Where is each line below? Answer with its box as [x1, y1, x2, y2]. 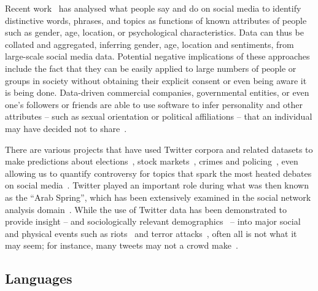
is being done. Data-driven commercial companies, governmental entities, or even [5, 86, 309, 99]
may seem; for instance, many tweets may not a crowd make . [5, 239, 238, 252]
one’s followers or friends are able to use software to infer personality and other [5, 98, 303, 111]
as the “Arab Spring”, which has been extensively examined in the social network [5, 190, 311, 203]
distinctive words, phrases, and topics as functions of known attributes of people [5, 14, 307, 26]
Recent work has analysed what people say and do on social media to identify [5, 2, 301, 14]
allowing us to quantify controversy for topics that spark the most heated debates [5, 166, 312, 179]
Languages [5, 269, 72, 288]
